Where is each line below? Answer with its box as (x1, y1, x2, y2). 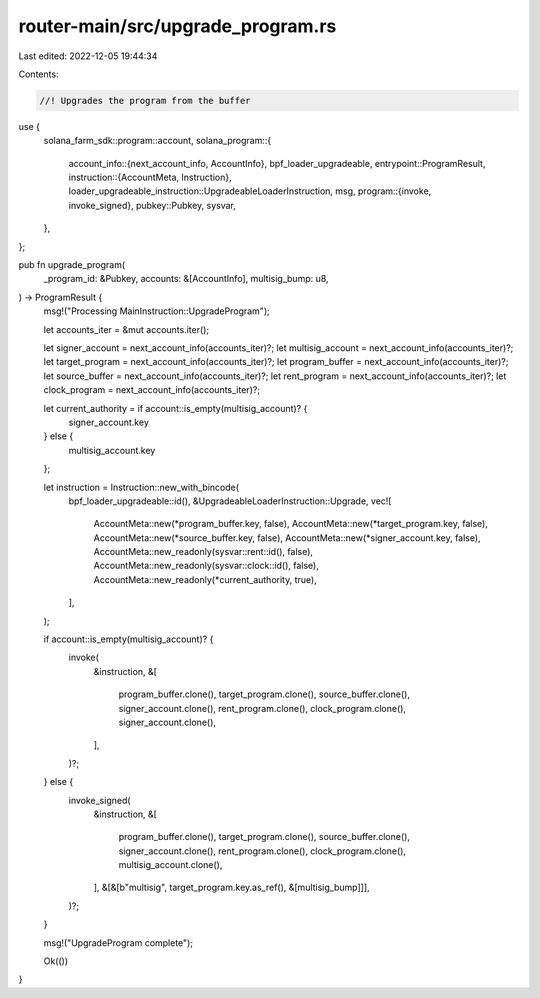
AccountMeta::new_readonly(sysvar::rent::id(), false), (93, 546, 314, 558)
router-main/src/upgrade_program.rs (18, 15, 337, 37)
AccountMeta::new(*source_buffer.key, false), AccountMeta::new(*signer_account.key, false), (93, 531, 481, 544)
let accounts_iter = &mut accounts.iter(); (43, 323, 210, 335)
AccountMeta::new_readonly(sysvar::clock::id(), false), (93, 560, 320, 572)
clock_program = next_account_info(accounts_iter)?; (43, 384, 260, 396)
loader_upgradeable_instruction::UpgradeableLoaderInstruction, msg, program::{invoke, (68, 185, 432, 197)
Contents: (18, 68, 59, 80)
